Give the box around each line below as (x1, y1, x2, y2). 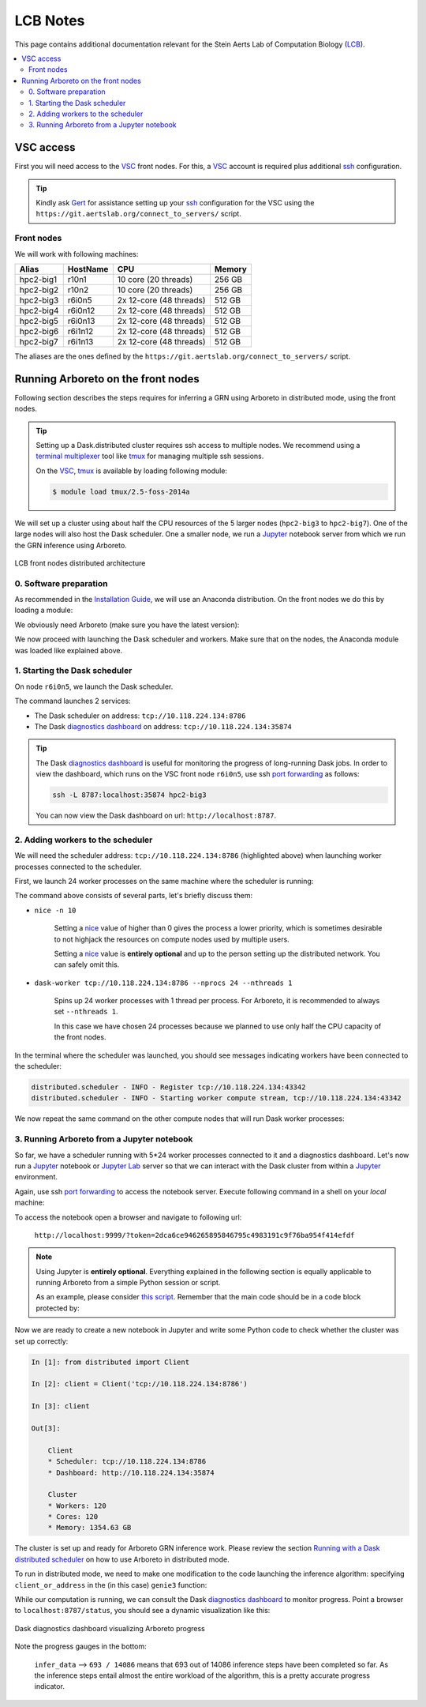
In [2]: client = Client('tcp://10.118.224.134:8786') (31, 1379, 248, 1389)
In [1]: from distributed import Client (31, 1357, 189, 1367)
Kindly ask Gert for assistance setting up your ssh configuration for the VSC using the (35, 197, 315, 207)
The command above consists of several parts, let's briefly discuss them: (14, 891, 253, 900)
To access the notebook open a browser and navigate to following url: (14, 1213, 242, 1222)
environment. (14, 1172, 58, 1182)
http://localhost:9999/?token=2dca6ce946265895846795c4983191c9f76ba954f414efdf (34, 1231, 355, 1239)
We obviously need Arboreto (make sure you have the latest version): (14, 620, 240, 630)
